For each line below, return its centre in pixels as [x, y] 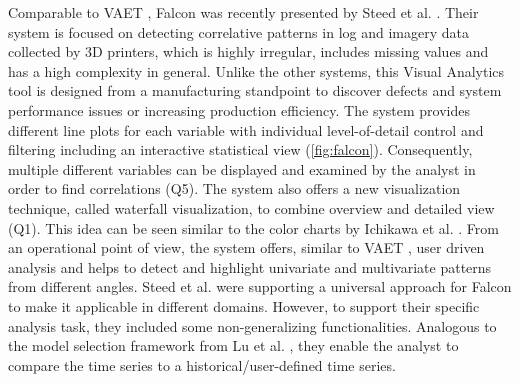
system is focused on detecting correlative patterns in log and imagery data [238, 31]
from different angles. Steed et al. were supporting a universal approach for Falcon [260, 286]
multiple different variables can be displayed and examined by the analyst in [242, 168]
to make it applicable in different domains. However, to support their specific [244, 305]
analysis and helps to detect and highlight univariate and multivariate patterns [250, 266]
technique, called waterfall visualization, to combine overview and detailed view [251, 207]
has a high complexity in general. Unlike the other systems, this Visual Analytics [256, 70]
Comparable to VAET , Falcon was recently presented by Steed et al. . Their [243, 12]
